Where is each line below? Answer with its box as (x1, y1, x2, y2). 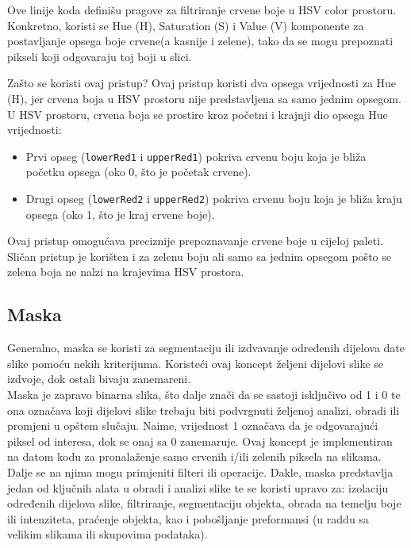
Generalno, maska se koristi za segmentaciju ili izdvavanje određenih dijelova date (7, 339, 405, 356)
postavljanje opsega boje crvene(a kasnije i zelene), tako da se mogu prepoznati (7, 33, 394, 49)
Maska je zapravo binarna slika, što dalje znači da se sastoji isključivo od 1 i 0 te (7, 386, 401, 403)
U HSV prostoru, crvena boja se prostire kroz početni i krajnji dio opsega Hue (7, 105, 388, 122)
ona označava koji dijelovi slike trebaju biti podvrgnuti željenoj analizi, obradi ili (7, 401, 400, 418)
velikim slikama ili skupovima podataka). (7, 526, 208, 542)
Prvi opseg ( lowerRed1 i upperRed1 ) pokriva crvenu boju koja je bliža (25, 148, 367, 164)
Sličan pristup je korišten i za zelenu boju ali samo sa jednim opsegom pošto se (7, 247, 391, 264)
